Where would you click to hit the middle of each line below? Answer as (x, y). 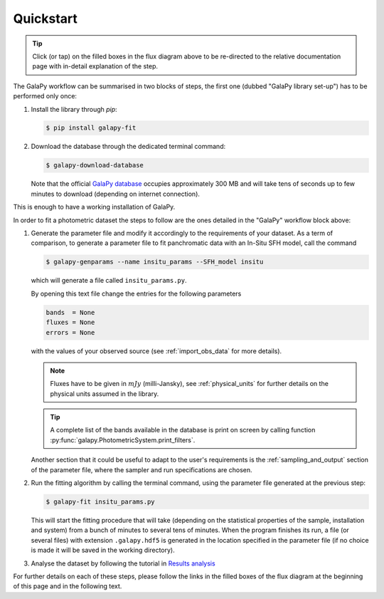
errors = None (70, 332)
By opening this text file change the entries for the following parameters (136, 293)
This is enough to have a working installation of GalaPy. (94, 207)
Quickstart (46, 19)
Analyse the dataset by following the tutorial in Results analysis (123, 563)
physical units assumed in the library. (105, 394)
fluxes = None (70, 323)
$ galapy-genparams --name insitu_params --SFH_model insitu (155, 262)
